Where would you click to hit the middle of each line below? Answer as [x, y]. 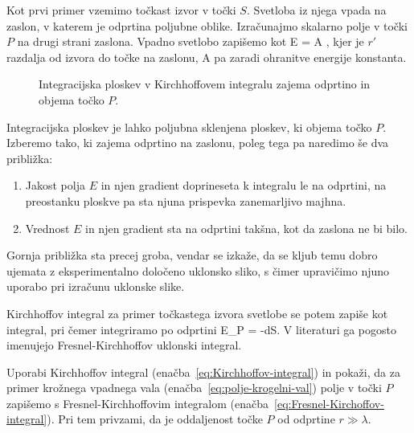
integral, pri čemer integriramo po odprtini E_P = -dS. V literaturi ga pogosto [202, 329]
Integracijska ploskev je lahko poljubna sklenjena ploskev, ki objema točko [189, 127]
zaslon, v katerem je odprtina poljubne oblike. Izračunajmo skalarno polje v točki [207, 25]
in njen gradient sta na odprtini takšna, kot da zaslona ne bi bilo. [246, 228]
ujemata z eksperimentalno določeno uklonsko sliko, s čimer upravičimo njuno [198, 270]
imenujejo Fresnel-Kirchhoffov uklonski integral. [124, 345]
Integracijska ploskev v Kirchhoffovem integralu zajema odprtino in [205, 84]
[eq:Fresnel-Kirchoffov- [329, 403]
